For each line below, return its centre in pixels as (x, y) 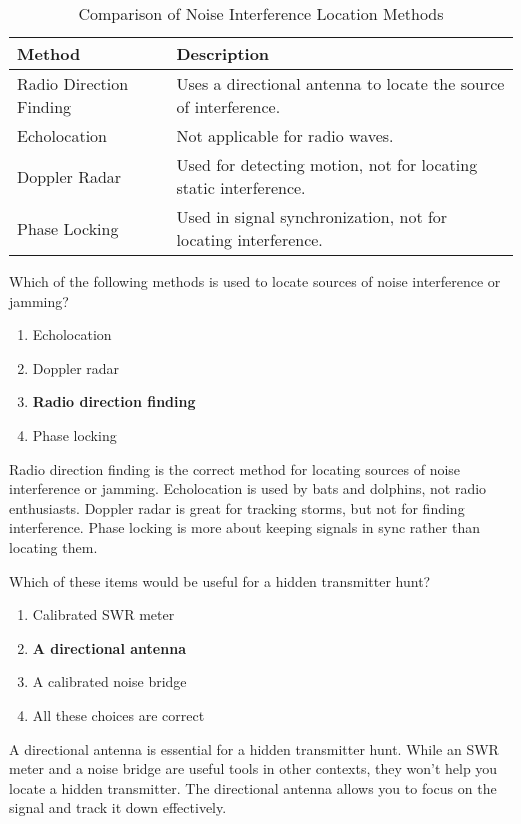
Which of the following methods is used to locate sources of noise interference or (255, 281)
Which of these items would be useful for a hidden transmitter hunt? (220, 580)
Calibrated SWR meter (103, 614)
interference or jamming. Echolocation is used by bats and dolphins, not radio (248, 488)
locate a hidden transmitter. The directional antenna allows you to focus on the (253, 787)
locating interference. (249, 239)
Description (223, 53)
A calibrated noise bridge (109, 681)
